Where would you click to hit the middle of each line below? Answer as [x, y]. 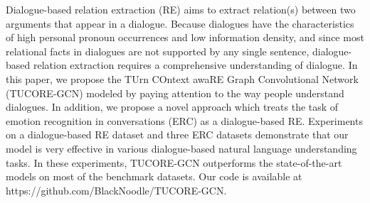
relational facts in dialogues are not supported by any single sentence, [158, 51]
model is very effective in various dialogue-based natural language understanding [181, 148]
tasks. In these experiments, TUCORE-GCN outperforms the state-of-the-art [174, 162]
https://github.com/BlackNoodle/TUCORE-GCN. [116, 190]
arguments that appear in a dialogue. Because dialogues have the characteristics [180, 23]
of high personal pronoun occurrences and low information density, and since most [185, 37]
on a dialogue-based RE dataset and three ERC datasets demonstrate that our [177, 135]
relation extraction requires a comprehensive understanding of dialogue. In [195, 65]
